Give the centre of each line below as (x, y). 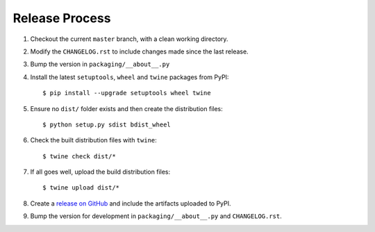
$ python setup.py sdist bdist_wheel (107, 124)
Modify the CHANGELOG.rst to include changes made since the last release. (140, 51)
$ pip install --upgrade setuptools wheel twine (127, 93)
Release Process (62, 18)
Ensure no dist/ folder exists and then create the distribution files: (127, 108)
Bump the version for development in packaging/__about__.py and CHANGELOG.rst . (156, 216)
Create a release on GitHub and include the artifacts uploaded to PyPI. (131, 203)
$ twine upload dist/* (81, 188)
